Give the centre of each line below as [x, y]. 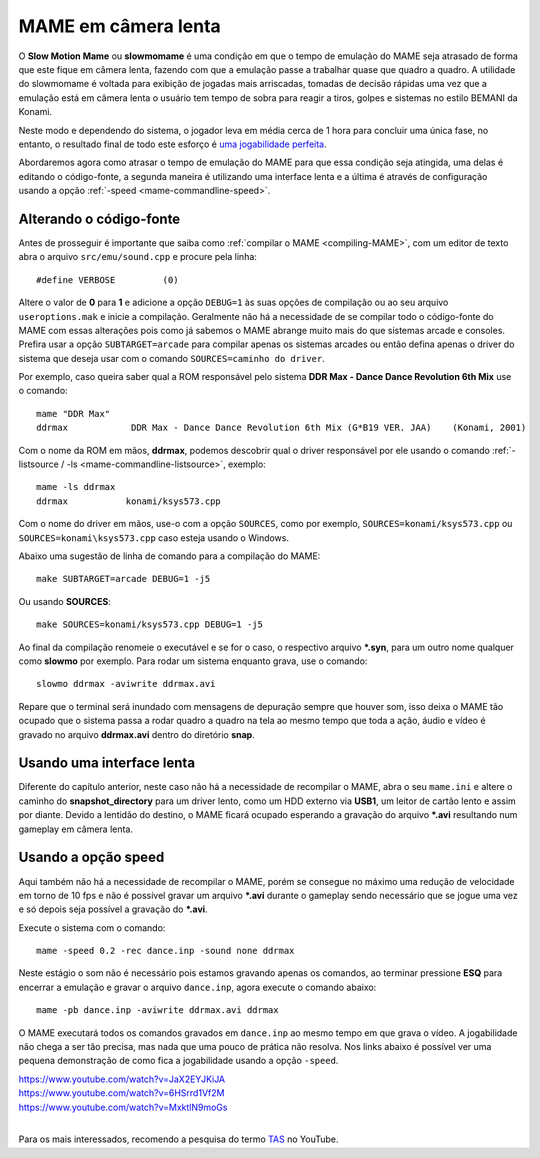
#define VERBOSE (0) [107, 279]
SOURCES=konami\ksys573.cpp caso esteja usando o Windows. [154, 537]
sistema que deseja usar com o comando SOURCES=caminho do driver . [171, 358]
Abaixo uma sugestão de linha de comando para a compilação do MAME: [169, 556]
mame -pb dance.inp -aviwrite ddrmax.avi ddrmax [157, 1010]
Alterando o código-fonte [99, 218]
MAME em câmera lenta [120, 26]
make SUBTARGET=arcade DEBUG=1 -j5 [123, 579]
